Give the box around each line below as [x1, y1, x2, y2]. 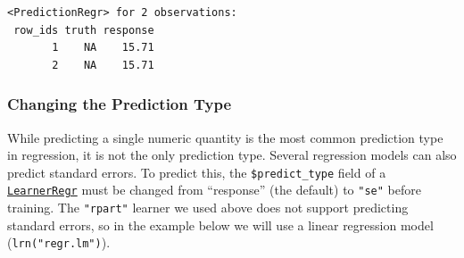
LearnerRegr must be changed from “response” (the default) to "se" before [7, 180, 421, 199]
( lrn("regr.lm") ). [7, 233, 111, 252]
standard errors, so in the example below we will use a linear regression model [7, 215, 434, 234]
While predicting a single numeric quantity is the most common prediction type [7, 128, 443, 146]
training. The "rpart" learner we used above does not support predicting [7, 198, 409, 217]
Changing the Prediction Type [7, 93, 232, 115]
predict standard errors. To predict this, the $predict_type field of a [7, 162, 386, 181]
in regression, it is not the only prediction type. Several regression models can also [7, 146, 457, 164]
